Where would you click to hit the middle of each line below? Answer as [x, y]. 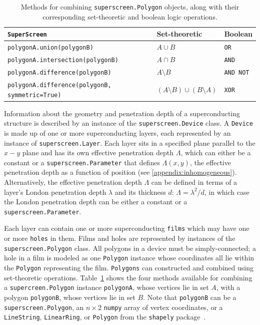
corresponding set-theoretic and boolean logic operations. [130, 16]
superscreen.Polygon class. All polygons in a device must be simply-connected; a [130, 248]
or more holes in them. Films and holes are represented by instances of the [120, 238]
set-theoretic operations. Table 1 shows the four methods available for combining [128, 277]
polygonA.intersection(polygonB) [63, 60]
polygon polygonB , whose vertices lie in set [70, 297]
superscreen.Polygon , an [44, 307]
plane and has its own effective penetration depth [98, 152]
